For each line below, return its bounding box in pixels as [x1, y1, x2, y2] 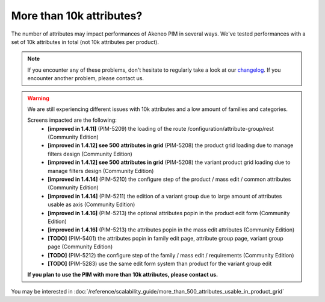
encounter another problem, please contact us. [27, 75, 144, 82]
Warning [27, 94, 49, 102]
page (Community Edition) [48, 243, 113, 250]
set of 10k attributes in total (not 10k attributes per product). [11, 38, 159, 45]
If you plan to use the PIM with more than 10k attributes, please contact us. [27, 271, 218, 278]
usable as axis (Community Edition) [48, 201, 135, 208]
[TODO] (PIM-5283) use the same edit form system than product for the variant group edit [48, 260, 272, 267]
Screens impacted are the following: [27, 116, 117, 124]
